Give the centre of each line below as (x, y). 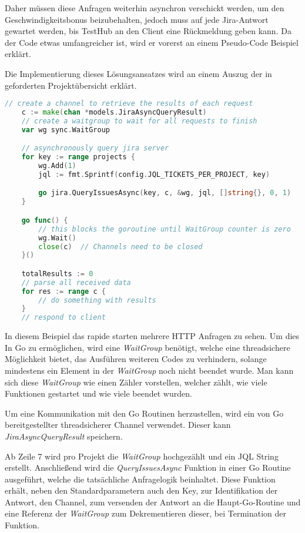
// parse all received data (76, 282)
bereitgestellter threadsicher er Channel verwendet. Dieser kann (118, 425)
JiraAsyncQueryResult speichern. (64, 436)
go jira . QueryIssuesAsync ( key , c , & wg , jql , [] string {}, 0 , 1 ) (165, 193)
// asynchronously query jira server (95, 148)
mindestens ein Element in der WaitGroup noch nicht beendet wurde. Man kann (149, 370)
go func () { (45, 220)
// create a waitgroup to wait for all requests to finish (139, 121)
